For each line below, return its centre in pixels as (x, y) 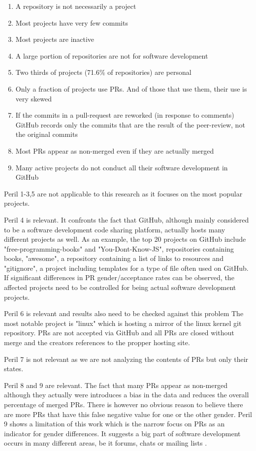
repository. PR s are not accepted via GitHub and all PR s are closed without (119, 333)
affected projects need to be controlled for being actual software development (120, 287)
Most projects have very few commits (72, 22)
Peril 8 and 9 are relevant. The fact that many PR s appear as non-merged (116, 385)
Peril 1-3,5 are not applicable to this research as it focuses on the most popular (123, 193)
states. (14, 369)
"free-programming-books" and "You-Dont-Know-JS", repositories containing (119, 248)
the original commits (47, 134)
